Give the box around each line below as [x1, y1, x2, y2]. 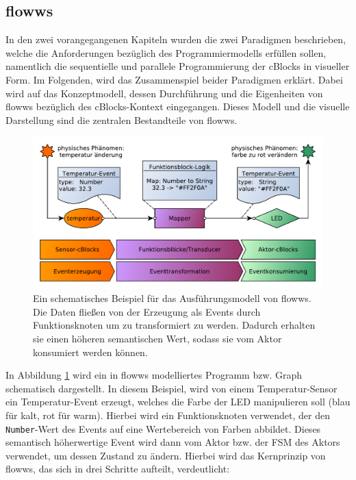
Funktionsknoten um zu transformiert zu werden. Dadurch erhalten [33, 318, 316, 332]
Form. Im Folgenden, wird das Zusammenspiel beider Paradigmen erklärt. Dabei [5, 72, 343, 86]
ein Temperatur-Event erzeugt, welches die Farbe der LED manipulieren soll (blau [5, 394, 351, 409]
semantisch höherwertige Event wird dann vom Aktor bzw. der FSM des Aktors [5, 435, 340, 449]
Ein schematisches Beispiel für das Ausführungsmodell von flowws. [33, 291, 311, 305]
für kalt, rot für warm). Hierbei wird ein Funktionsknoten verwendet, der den [5, 408, 330, 422]
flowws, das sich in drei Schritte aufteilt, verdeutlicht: [5, 462, 230, 476]
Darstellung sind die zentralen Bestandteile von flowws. [5, 112, 238, 127]
